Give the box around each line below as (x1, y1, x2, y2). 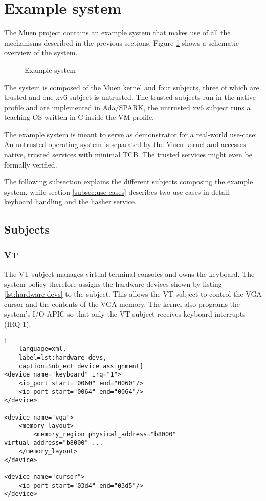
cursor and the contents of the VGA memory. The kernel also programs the (4, 298, 240, 309)
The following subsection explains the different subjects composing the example (4, 176, 253, 187)
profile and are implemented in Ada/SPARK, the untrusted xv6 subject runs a (4, 101, 251, 112)
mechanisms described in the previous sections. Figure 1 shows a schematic (4, 37, 239, 48)
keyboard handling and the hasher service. (4, 196, 137, 207)
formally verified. (4, 159, 57, 170)
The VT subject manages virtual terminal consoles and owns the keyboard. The (4, 268, 255, 279)
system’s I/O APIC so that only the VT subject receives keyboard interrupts (4, 308, 246, 319)
